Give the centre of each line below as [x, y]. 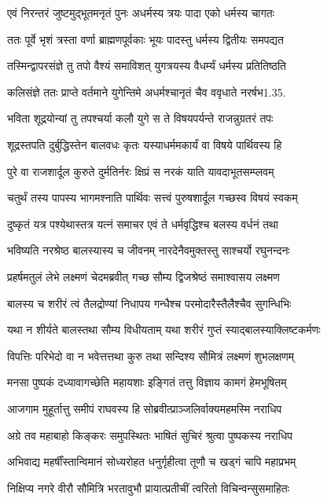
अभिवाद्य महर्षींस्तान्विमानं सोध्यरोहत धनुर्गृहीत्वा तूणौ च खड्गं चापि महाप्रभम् [152, 462]
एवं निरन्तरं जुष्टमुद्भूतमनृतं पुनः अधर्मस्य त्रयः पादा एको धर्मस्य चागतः [141, 13]
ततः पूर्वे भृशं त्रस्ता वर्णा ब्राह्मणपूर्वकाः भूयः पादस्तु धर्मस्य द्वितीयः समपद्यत [145, 39]
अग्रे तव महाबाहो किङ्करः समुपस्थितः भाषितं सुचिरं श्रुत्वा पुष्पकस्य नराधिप [150, 435]
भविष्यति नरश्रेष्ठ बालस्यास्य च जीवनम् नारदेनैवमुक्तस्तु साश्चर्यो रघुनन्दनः [149, 250]
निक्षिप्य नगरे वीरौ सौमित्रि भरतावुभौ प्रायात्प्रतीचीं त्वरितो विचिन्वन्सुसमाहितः [149, 487]
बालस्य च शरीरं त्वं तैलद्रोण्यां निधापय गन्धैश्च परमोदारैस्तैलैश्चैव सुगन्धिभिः [149, 303]
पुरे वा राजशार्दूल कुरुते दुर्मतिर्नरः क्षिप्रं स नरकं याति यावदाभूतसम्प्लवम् [141, 171]
